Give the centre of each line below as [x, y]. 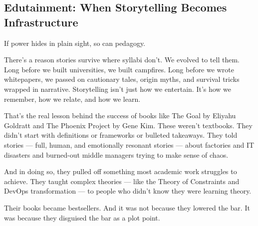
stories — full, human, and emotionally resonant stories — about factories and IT [129, 144]
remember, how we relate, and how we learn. [72, 99]
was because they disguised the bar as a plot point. [82, 217]
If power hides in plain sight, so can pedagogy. [75, 43]
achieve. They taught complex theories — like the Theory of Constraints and [122, 181]
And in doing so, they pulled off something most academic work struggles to [121, 171]
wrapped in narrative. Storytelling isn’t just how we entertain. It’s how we [118, 89]
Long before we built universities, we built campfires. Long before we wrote [119, 69]
